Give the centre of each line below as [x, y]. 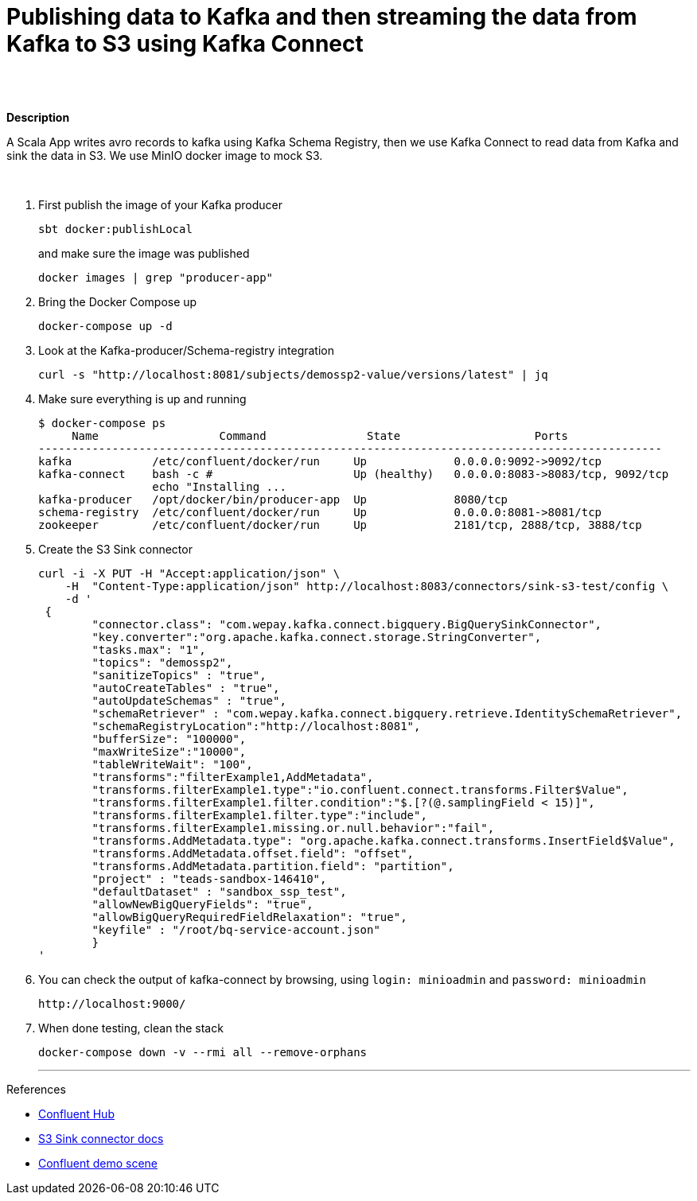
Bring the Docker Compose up [118, 301]
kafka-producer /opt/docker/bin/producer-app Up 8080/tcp [273, 499]
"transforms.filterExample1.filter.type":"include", [259, 815]
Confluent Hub [76, 1114]
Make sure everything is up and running [142, 398]
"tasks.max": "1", [149, 649]
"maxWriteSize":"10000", [169, 751]
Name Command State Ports [320, 435]
